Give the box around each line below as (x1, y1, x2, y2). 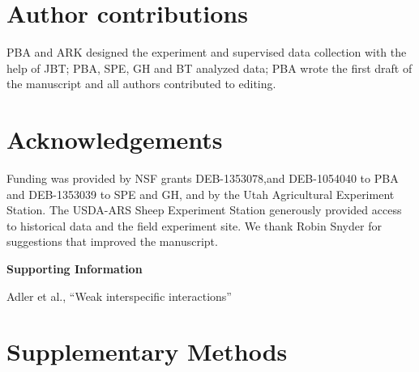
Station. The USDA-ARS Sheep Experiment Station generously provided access (6, 201, 402, 218)
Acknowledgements (6, 123, 223, 156)
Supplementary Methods (6, 335, 288, 368)
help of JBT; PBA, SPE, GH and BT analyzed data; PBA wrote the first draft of (6, 59, 413, 76)
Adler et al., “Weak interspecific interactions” (6, 287, 232, 304)
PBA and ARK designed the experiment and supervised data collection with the (6, 44, 407, 61)
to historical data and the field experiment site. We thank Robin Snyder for (6, 217, 382, 234)
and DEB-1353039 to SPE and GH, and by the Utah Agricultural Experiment (6, 185, 395, 202)
